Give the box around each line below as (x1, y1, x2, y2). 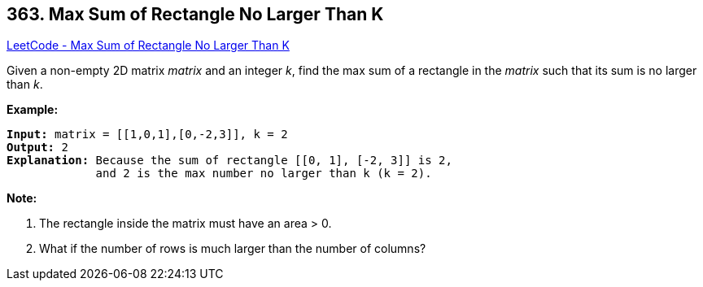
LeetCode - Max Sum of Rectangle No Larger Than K (7, 38, 290, 53)
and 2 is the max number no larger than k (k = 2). (95, 167, 432, 180)
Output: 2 (7, 141, 68, 154)
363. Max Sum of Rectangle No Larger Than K (7, 4, 384, 24)
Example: (7, 102, 59, 117)
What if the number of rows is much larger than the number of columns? (39, 241, 426, 256)
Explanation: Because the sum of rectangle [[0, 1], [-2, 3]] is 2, (7, 154, 452, 167)
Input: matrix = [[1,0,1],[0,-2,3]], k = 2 (7, 128, 288, 141)
